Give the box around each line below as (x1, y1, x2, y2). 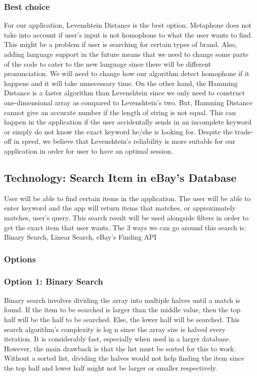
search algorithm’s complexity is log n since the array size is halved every (4, 324, 226, 334)
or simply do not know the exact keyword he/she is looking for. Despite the (4, 126, 233, 136)
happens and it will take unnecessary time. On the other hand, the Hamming (4, 78, 238, 88)
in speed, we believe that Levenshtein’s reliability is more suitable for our (13, 136, 236, 146)
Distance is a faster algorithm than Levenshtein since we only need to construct (4, 87, 245, 98)
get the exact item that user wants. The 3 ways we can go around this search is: (4, 222, 246, 232)
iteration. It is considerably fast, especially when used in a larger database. (4, 334, 231, 344)
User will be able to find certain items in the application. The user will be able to (4, 193, 251, 203)
